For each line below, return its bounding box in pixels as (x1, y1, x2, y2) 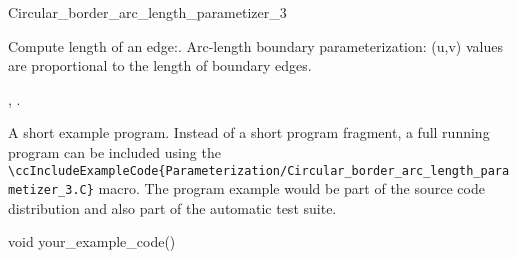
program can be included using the (8, 141, 221, 162)
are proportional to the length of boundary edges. (8, 55, 312, 76)
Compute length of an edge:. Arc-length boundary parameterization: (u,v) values (8, 35, 503, 56)
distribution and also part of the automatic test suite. (8, 197, 337, 218)
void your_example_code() (8, 231, 176, 252)
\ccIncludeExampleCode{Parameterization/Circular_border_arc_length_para (8, 163, 510, 178)
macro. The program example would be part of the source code (98, 178, 485, 199)
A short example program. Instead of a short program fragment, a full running (8, 122, 490, 143)
